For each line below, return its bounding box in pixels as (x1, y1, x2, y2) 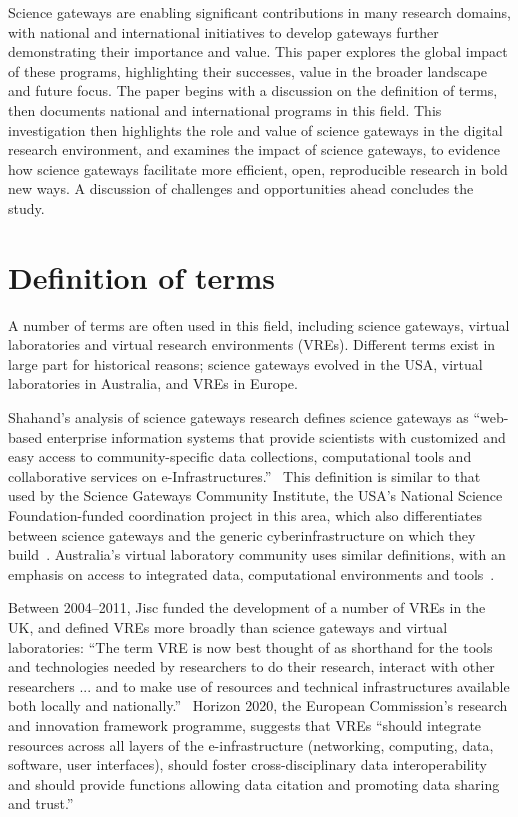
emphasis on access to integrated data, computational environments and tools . (8, 563, 495, 584)
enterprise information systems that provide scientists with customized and (46, 426, 506, 447)
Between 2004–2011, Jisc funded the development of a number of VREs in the (8, 597, 486, 618)
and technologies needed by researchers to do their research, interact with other (8, 656, 495, 677)
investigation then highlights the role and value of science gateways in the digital (8, 119, 503, 140)
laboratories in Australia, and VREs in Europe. (8, 373, 298, 394)
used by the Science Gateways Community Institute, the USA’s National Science (8, 485, 503, 506)
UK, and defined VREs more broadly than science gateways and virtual (8, 616, 448, 637)
